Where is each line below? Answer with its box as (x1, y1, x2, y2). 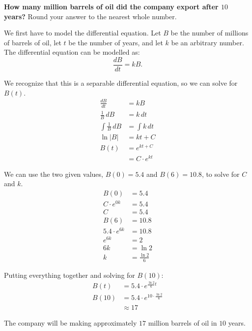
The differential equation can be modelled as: (4, 47, 140, 57)
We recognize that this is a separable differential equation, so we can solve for (4, 78, 238, 88)
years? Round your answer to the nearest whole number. (4, 11, 177, 21)
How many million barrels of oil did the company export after (4, 1, 219, 11)
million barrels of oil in (148, 318, 217, 328)
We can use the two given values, (4, 168, 103, 179)
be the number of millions (170, 28, 249, 38)
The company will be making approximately (4, 318, 137, 328)
